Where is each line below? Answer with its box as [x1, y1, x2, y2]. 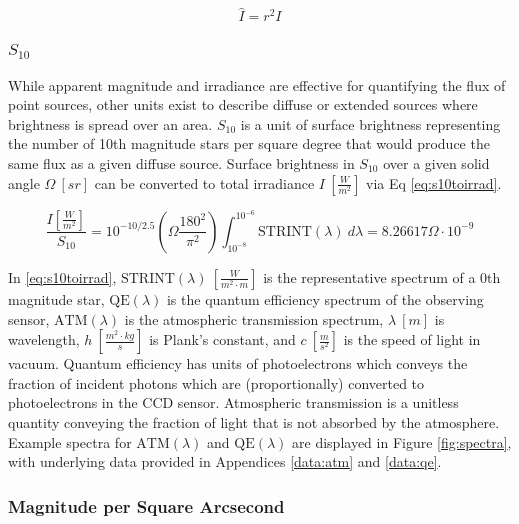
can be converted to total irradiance [94, 172, 315, 193]
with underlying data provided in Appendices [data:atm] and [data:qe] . [8, 451, 442, 472]
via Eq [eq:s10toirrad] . [366, 172, 502, 193]
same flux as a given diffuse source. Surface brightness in [8, 152, 355, 173]
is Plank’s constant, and [149, 329, 296, 350]
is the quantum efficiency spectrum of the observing [166, 288, 484, 309]
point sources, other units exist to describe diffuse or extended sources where [8, 94, 478, 115]
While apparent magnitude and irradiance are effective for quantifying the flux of [8, 74, 506, 95]
